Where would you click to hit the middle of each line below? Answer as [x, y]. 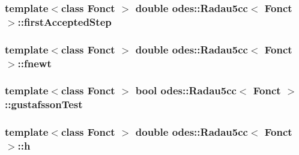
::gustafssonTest [44, 104]
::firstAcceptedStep [65, 21]
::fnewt [35, 63]
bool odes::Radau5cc [186, 90]
